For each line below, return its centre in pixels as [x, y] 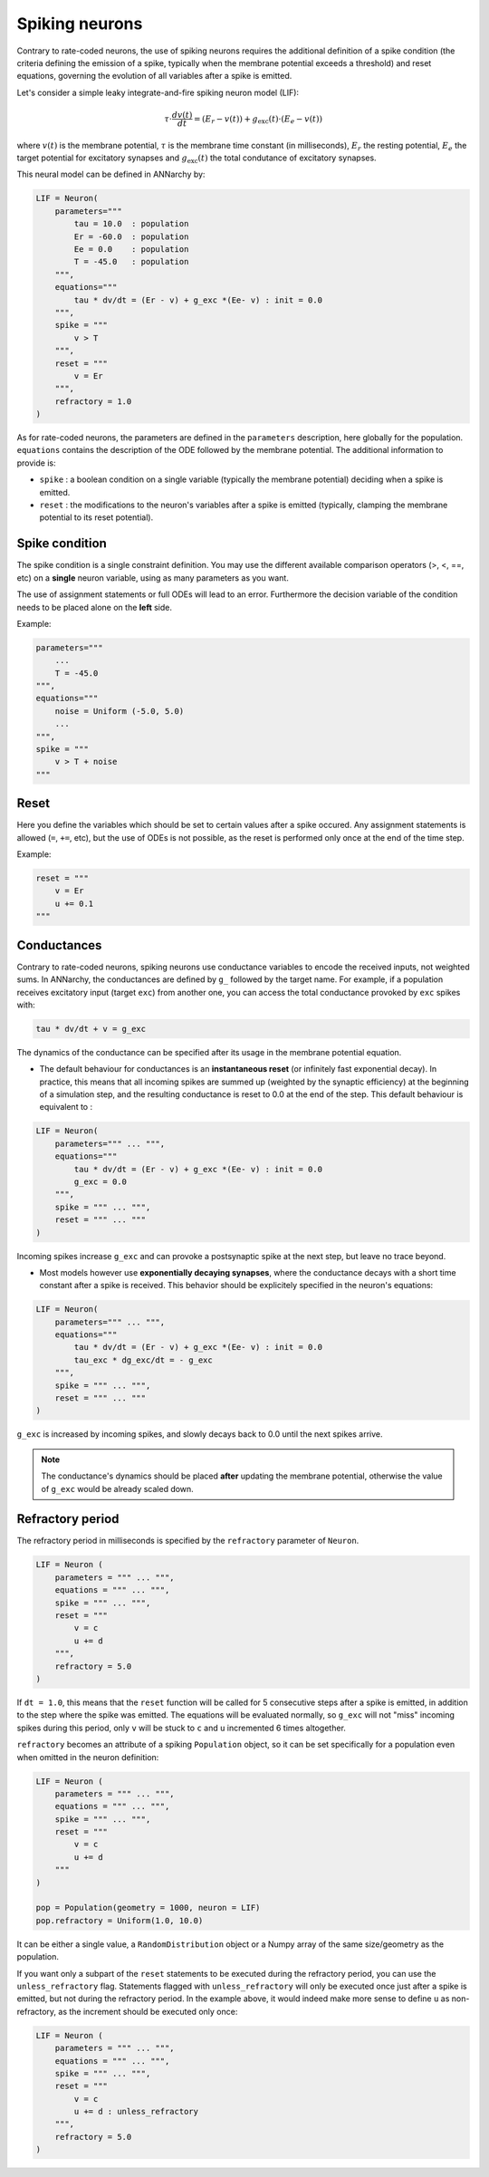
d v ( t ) [182, 115]
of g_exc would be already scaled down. [117, 1488]
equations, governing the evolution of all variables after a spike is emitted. [154, 76]
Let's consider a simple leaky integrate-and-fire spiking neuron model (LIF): [158, 92]
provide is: [36, 463]
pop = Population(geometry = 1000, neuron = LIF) [148, 1908]
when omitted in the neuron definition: [88, 1757]
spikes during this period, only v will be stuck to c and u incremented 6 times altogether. [181, 1728]
